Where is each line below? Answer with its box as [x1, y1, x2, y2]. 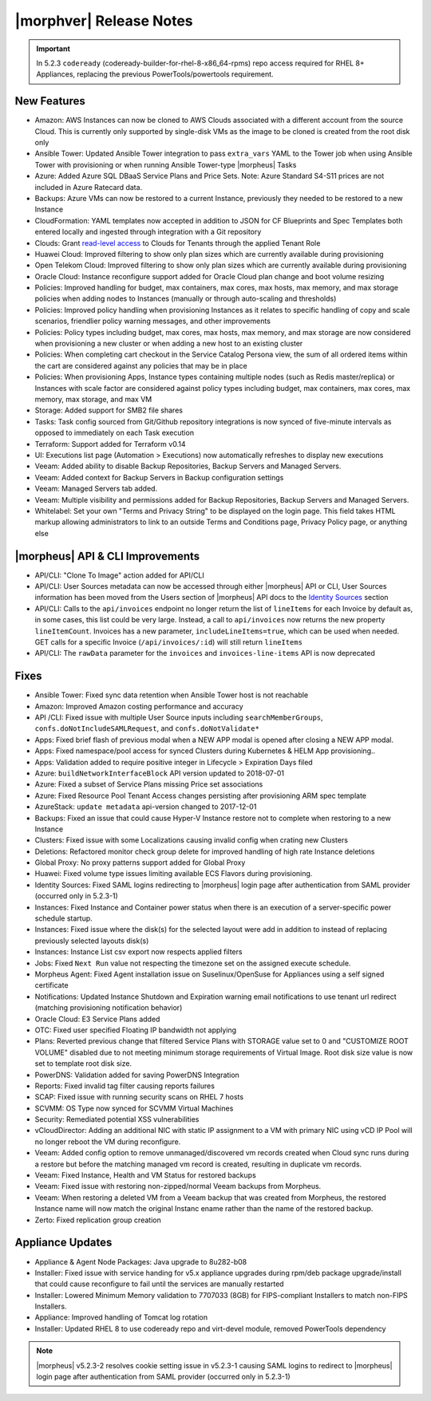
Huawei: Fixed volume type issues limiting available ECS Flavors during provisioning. [34, 869, 313, 878]
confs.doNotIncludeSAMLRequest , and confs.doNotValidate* [34, 724, 259, 733]
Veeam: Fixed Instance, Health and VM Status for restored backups [34, 1170, 257, 1180]
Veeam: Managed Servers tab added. [34, 483, 158, 494]
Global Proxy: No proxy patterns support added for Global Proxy [34, 858, 246, 867]
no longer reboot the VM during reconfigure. [34, 1137, 181, 1146]
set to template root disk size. [34, 1059, 132, 1068]
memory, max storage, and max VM [34, 395, 152, 404]
